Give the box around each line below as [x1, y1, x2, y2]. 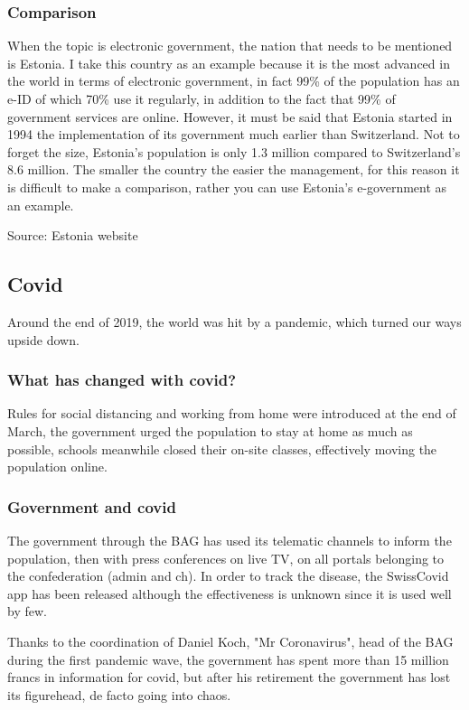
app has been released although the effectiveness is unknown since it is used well [7, 584, 452, 603]
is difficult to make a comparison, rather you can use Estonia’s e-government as [7, 177, 447, 196]
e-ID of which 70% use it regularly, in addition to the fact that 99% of [7, 89, 396, 107]
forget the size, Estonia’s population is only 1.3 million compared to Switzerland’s [7, 142, 461, 161]
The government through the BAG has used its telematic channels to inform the [7, 530, 452, 549]
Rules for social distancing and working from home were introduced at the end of [7, 404, 456, 423]
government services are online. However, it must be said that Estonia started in [7, 107, 453, 126]
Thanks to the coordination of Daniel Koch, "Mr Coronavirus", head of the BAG [7, 631, 454, 650]
